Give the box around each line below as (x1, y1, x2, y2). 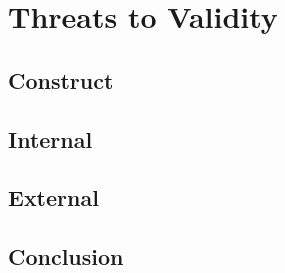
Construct (8, 64, 114, 95)
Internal (8, 123, 93, 154)
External (8, 182, 99, 213)
